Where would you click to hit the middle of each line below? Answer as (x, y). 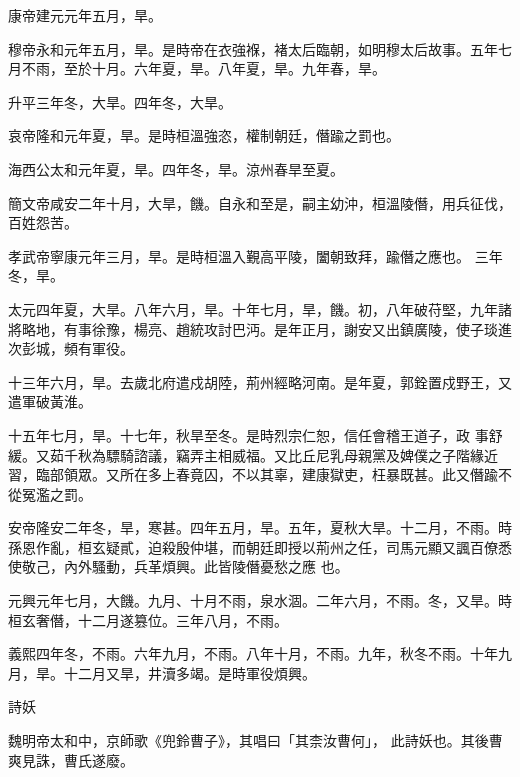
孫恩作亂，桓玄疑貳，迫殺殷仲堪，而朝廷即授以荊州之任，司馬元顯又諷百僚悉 (260, 546)
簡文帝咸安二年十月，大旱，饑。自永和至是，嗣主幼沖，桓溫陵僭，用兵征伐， (260, 202)
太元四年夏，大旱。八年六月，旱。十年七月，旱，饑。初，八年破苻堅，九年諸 (260, 308)
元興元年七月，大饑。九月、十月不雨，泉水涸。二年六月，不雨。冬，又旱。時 (260, 600)
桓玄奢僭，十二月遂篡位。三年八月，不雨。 (148, 619)
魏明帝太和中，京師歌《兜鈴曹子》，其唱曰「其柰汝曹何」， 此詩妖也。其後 (248, 740)
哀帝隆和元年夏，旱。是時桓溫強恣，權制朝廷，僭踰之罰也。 (204, 135)
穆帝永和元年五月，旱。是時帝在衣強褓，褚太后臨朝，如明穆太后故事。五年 (253, 48)
